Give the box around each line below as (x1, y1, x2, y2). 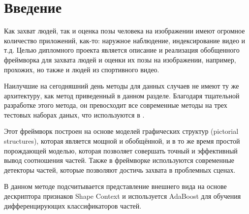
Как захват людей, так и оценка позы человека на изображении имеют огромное (4, 26, 245, 36)
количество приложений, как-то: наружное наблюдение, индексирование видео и (4, 35, 246, 45)
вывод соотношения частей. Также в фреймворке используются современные (4, 155, 235, 165)
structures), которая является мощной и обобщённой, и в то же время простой (4, 136, 240, 146)
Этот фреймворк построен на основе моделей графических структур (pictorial (4, 126, 239, 136)
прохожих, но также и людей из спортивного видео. (4, 64, 159, 74)
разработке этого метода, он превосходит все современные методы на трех (4, 100, 227, 110)
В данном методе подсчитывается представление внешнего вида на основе (4, 181, 227, 191)
